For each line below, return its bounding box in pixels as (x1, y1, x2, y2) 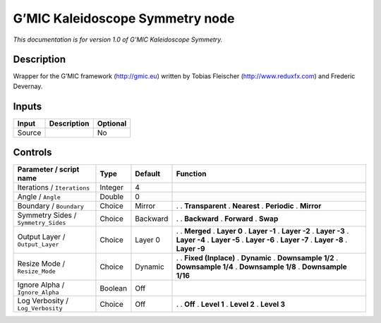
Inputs (13, 100, 42, 112)
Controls (13, 147, 52, 159)
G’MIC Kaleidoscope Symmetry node (13, 11, 235, 26)
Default (135, 169, 161, 179)
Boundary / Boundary (17, 201, 85, 211)
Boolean (99, 283, 127, 293)
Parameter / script (17, 164, 80, 174)
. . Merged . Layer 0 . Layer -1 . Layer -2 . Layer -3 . (176, 226, 349, 236)
